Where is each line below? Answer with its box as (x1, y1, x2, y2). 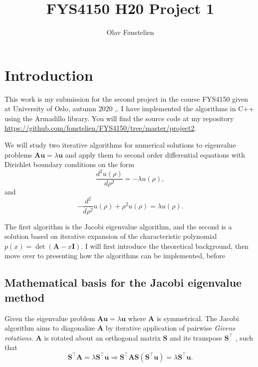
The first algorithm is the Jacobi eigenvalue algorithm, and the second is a (4, 221, 232, 231)
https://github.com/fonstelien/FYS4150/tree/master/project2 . (4, 123, 197, 133)
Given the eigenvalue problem (4, 313, 95, 323)
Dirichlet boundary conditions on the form (4, 159, 134, 170)
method (4, 289, 45, 305)
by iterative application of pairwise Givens (105, 323, 236, 333)
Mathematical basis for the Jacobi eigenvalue (4, 275, 242, 290)
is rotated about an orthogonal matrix (44, 332, 161, 343)
